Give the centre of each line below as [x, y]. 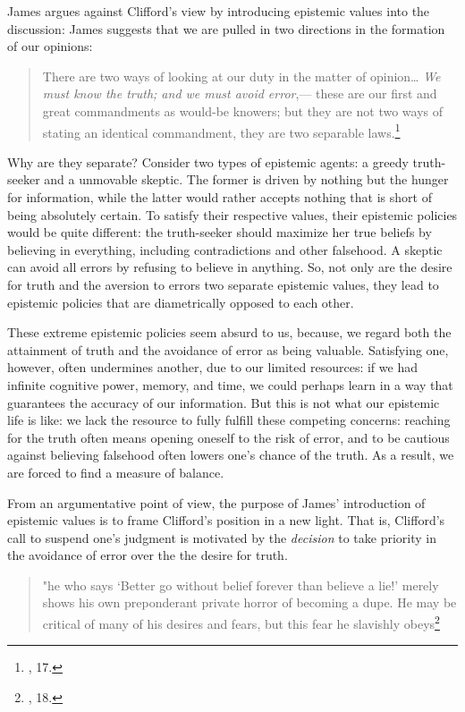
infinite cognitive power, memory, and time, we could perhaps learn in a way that [230, 384]
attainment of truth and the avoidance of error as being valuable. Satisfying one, [228, 349]
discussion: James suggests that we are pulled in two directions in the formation [226, 28]
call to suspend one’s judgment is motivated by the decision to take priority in [222, 537]
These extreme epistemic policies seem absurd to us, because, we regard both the [229, 332]
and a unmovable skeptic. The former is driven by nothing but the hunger [246, 179]
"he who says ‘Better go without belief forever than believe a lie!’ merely [241, 585]
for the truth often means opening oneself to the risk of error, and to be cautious [228, 437]
